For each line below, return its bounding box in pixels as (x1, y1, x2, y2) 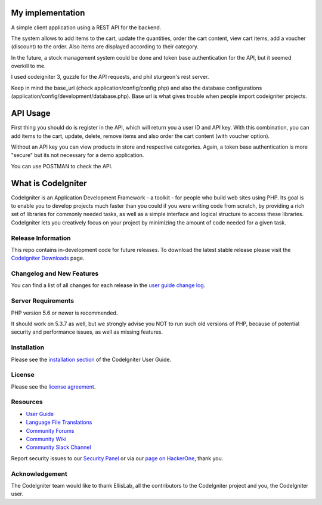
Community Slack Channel (26, 444, 92, 451)
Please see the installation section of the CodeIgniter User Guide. (11, 356, 172, 363)
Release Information (11, 233, 71, 242)
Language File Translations (26, 418, 92, 426)
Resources (11, 398, 43, 406)
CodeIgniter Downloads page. (11, 254, 85, 262)
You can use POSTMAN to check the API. (11, 162, 113, 170)
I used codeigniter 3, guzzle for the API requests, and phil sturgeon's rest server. (11, 73, 209, 81)
